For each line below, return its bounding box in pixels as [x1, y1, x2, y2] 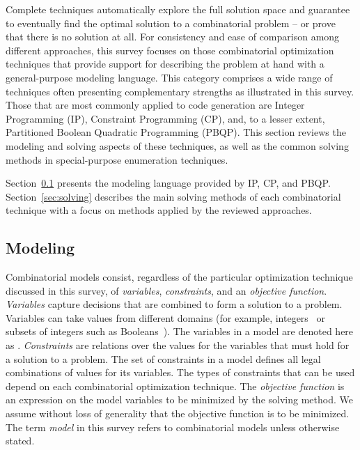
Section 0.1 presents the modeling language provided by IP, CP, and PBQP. [6, 176, 331, 190]
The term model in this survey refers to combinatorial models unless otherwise [6, 419, 340, 434]
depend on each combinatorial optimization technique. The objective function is [6, 378, 345, 393]
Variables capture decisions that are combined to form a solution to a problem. [6, 297, 343, 311]
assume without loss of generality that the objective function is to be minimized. [6, 406, 350, 421]
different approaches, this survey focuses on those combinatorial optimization [6, 42, 334, 57]
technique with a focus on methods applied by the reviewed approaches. [6, 203, 312, 217]
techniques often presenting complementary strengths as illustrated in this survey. [6, 84, 354, 98]
